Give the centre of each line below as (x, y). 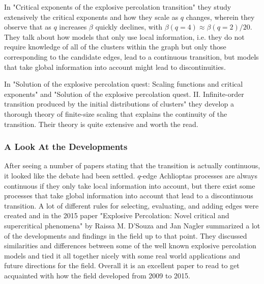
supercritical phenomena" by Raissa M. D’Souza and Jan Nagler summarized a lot (132, 225)
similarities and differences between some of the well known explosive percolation (130, 246)
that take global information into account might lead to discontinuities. (115, 67)
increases (73, 27)
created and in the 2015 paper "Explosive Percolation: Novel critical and (117, 215)
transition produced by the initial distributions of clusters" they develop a (119, 104)
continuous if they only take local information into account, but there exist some (130, 185)
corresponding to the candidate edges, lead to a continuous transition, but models (131, 56)
